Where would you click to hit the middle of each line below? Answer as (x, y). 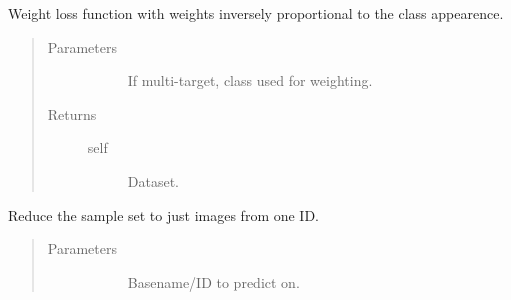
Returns (72, 113)
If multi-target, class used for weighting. (250, 80)
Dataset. (153, 180)
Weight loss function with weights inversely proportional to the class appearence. (256, 13)
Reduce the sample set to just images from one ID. (164, 214)
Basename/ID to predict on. (213, 281)
